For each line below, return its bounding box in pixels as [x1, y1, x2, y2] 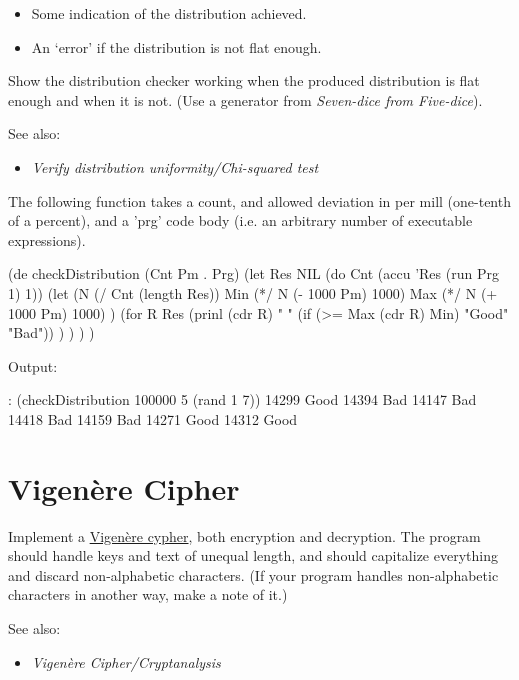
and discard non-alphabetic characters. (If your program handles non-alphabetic [8, 564, 499, 585]
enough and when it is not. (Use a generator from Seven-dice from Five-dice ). [8, 89, 483, 110]
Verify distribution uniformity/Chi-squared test [31, 156, 319, 177]
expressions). [8, 229, 86, 250]
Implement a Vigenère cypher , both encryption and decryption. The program [8, 525, 481, 546]
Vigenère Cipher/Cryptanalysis [31, 651, 221, 672]
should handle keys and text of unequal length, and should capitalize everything [8, 545, 498, 566]
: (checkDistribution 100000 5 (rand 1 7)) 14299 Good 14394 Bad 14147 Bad [8, 389, 477, 410]
